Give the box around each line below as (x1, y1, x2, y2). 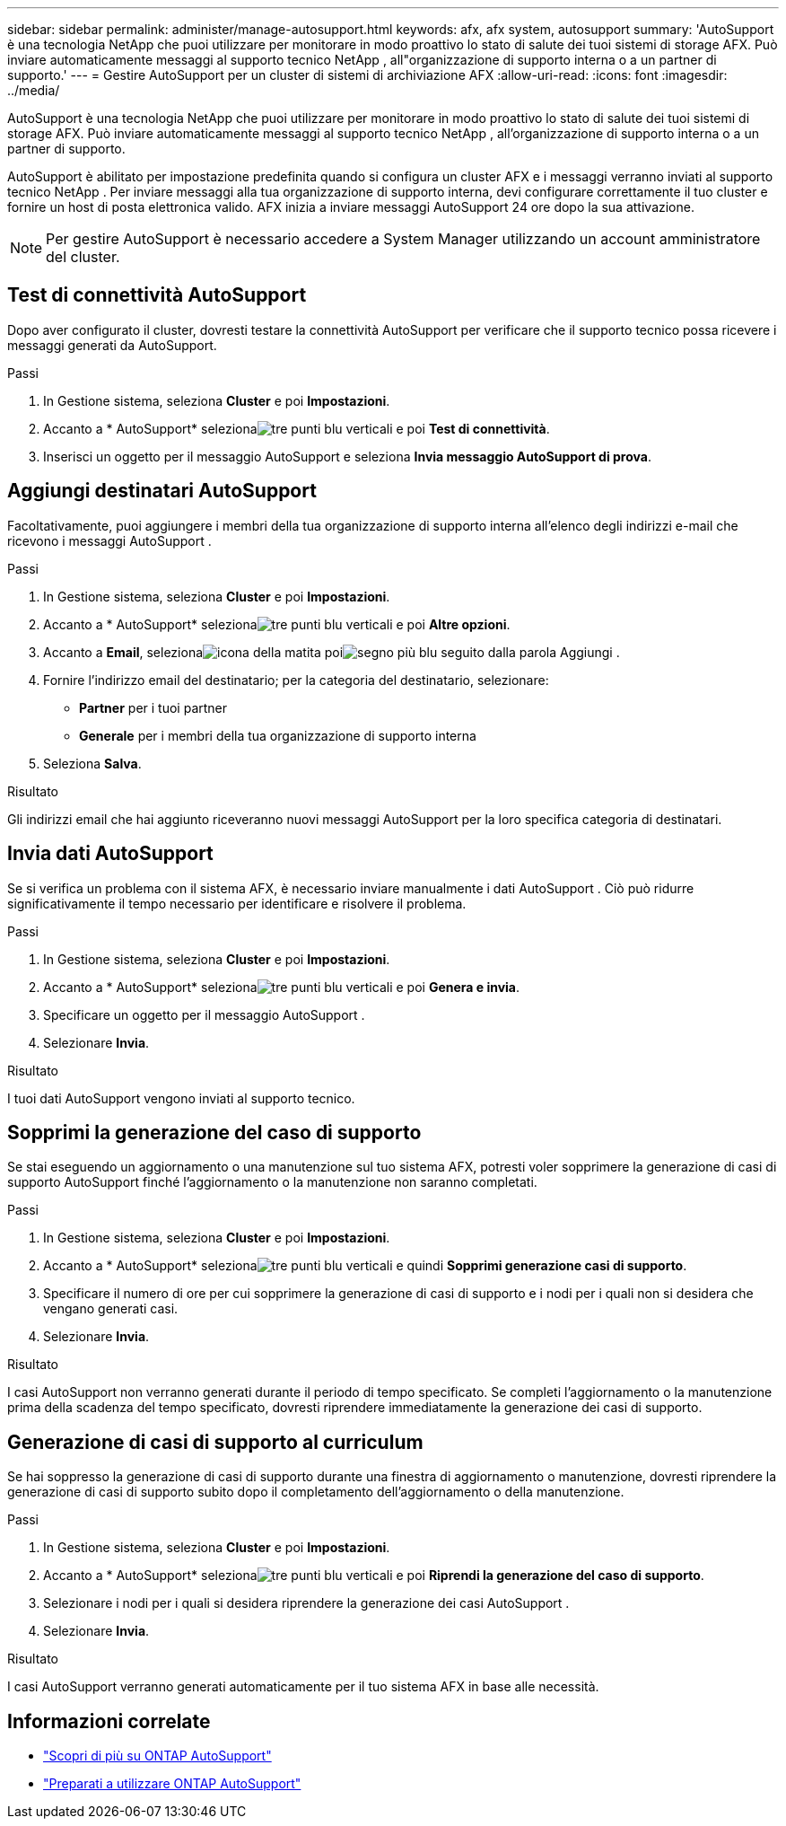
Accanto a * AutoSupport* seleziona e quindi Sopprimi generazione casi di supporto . (43, 1258, 687, 1274)
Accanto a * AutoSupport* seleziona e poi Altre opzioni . (43, 616, 511, 632)
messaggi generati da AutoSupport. (7, 337, 217, 353)
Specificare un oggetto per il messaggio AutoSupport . (43, 1006, 365, 1023)
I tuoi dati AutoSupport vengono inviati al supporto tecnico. (7, 1090, 355, 1106)
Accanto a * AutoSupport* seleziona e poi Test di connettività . (43, 420, 550, 436)
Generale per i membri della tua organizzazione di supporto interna (79, 727, 476, 743)
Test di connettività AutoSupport (7, 284, 307, 307)
